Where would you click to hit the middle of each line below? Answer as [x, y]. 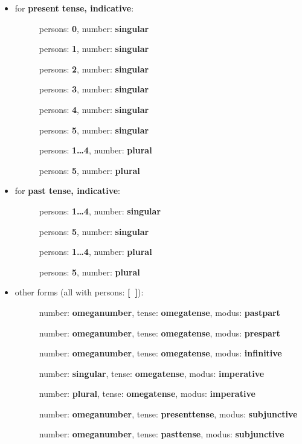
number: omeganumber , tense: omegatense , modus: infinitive [160, 353]
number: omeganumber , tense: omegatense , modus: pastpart [159, 312]
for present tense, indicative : [74, 8]
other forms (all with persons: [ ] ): [79, 292]
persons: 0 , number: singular [94, 28]
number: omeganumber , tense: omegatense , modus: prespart [159, 333]
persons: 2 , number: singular [94, 69]
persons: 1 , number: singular [94, 49]
